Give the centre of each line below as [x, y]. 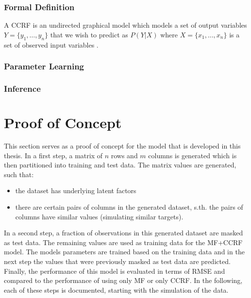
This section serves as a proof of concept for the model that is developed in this [122, 146]
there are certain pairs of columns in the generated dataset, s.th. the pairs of [129, 207]
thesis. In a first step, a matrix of [53, 155]
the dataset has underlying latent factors [76, 190]
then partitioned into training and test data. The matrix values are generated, [120, 165]
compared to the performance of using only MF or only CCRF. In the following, [123, 280]
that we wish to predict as [89, 34]
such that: [19, 174]
